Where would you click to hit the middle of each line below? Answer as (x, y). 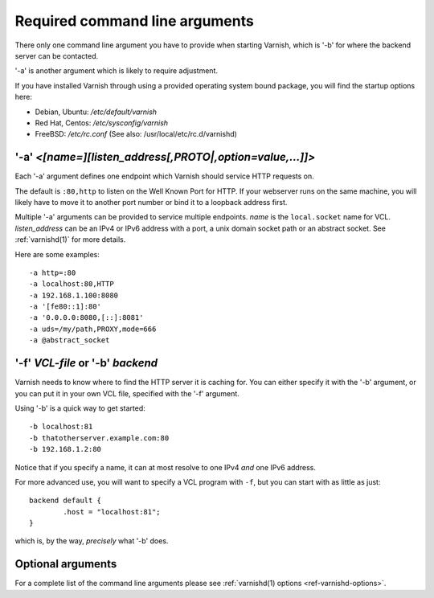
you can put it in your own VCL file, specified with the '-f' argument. (127, 393)
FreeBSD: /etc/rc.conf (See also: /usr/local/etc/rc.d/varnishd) (136, 134)
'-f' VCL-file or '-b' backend (86, 363)
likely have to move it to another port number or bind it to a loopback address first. (151, 202)
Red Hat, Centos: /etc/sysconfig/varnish (102, 123)
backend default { (66, 501)
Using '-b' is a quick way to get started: (80, 408)
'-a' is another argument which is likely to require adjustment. (117, 71)
